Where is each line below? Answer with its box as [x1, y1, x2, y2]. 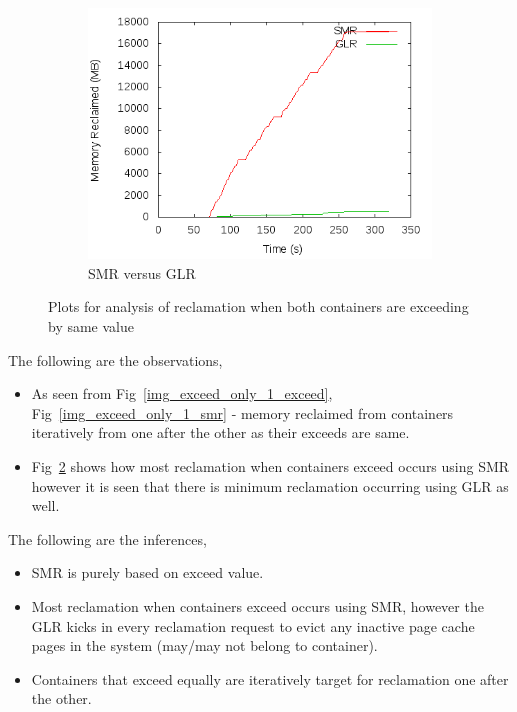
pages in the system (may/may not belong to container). [31, 635, 378, 656]
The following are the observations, [8, 349, 223, 370]
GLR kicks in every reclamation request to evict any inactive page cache [31, 615, 475, 636]
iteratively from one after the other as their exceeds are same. [31, 422, 410, 443]
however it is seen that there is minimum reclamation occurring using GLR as [31, 475, 509, 496]
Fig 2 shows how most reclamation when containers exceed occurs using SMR [31, 456, 510, 476]
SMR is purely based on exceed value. [31, 562, 264, 583]
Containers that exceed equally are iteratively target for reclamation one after [31, 668, 509, 689]
